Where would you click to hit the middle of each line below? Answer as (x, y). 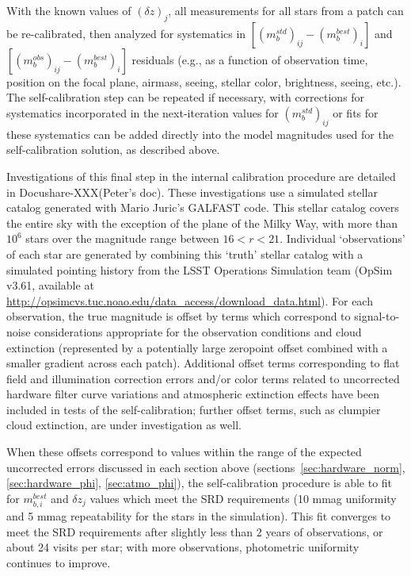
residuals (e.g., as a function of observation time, (250, 59)
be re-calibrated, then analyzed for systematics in (126, 33)
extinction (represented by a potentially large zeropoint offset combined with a (197, 347)
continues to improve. (59, 562)
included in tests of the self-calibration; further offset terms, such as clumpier (194, 409)
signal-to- (377, 316)
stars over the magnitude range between (122, 238)
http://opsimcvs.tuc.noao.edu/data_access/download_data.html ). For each (190, 300)
